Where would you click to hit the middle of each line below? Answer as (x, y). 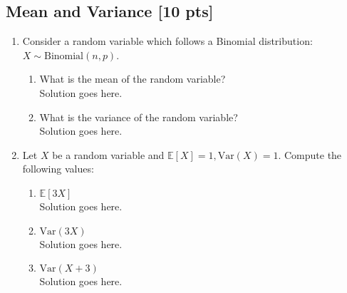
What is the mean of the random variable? (133, 79)
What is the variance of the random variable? (139, 117)
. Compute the (310, 154)
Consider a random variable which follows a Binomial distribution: (167, 41)
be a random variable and (108, 154)
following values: (58, 169)
